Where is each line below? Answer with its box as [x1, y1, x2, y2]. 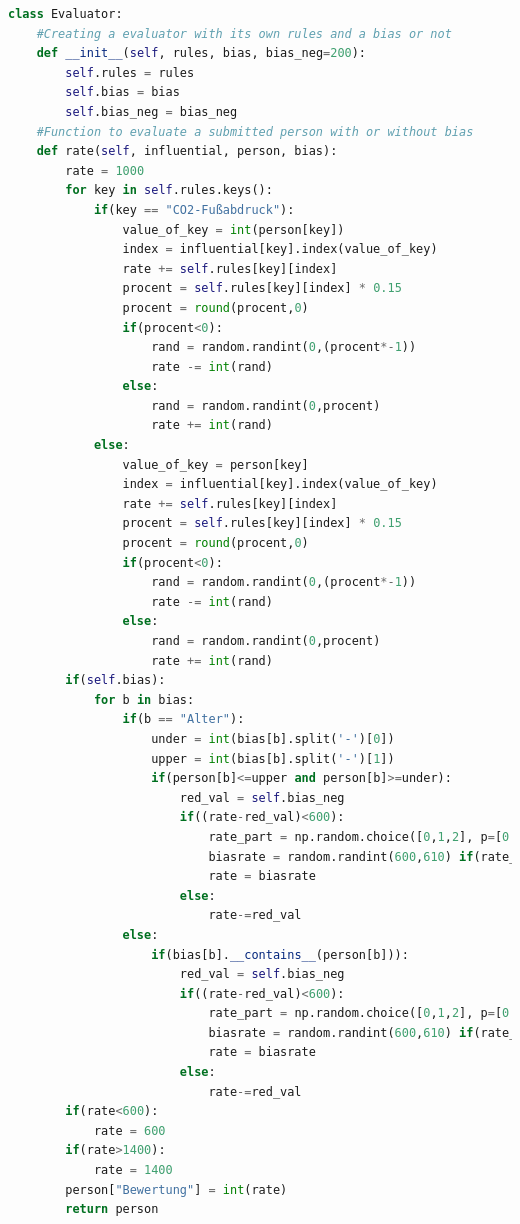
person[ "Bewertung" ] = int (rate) [65, 1182, 288, 1197]
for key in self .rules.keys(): [65, 183, 273, 198]
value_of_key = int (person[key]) [122, 222, 345, 237]
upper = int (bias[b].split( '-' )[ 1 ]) [151, 751, 395, 766]
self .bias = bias [65, 85, 180, 100]
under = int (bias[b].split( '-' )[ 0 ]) [151, 731, 395, 746]
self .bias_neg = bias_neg [65, 104, 238, 119]
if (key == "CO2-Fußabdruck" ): [93, 202, 295, 217]
